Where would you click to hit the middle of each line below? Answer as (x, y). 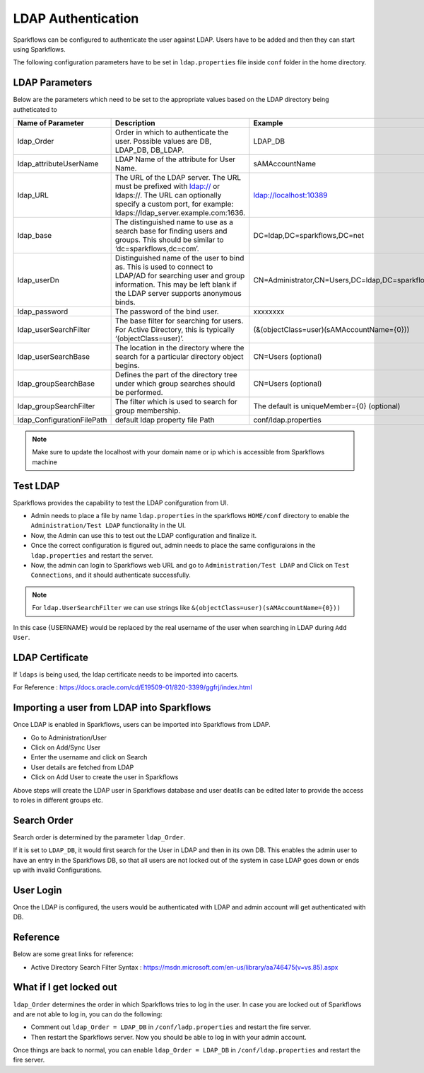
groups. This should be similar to (169, 240)
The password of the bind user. (167, 311)
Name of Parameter (51, 123)
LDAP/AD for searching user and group (180, 276)
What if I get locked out (65, 987)
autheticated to (35, 109)
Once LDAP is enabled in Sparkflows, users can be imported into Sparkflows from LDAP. (142, 725)
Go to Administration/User (69, 738)
